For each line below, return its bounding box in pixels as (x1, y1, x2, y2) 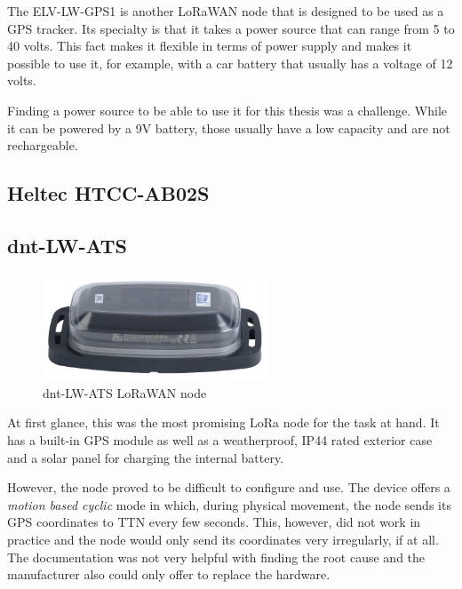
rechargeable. (7, 136, 78, 155)
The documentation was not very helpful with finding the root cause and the (7, 547, 426, 566)
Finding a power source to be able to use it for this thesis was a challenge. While (7, 100, 448, 119)
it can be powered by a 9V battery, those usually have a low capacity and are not (7, 118, 450, 137)
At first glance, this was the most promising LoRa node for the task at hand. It (7, 413, 440, 432)
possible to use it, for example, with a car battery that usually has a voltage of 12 (7, 53, 453, 72)
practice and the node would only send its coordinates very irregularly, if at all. (7, 530, 439, 549)
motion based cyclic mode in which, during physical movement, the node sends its (7, 495, 451, 513)
